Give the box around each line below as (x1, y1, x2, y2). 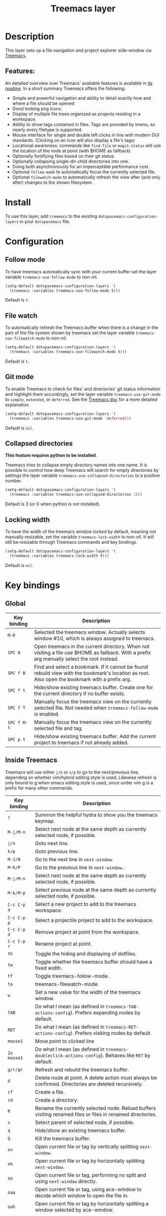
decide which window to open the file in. (35, 1192, 129, 1199)
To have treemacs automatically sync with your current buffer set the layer (5, 268, 157, 274)
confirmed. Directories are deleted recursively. (35, 1080, 143, 1087)
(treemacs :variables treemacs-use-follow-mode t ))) (9, 288, 121, 293)
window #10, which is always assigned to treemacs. (34, 635, 155, 641)
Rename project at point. (35, 940, 92, 947)
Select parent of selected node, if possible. (35, 1119, 134, 1126)
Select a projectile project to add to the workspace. (35, 916, 154, 923)
